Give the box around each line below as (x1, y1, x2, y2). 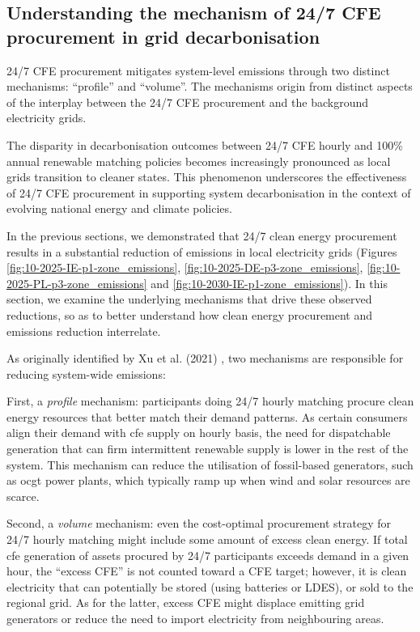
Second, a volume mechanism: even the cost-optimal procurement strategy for (6, 515, 391, 532)
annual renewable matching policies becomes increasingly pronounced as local (6, 152, 391, 169)
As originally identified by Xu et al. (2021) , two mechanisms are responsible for (6, 350, 404, 367)
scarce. (6, 487, 40, 504)
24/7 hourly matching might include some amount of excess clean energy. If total (6, 531, 408, 548)
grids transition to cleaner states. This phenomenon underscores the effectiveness (6, 168, 407, 185)
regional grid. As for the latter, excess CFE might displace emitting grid (6, 594, 365, 611)
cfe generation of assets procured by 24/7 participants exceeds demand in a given (6, 546, 409, 563)
